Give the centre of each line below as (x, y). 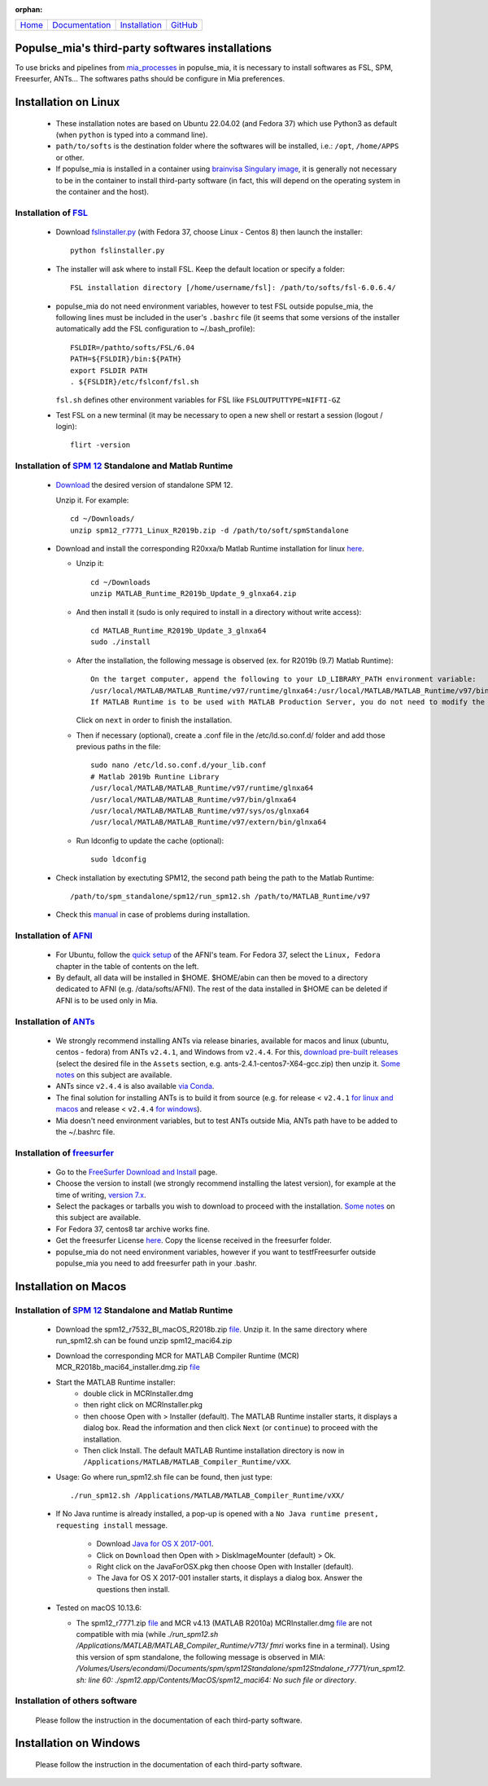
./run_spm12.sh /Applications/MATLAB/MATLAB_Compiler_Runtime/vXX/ (207, 1496)
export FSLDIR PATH (109, 370)
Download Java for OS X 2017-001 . (155, 1544)
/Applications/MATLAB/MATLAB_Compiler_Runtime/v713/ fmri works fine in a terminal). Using (233, 1646)
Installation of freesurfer (64, 1152)
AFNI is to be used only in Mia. (107, 1000)
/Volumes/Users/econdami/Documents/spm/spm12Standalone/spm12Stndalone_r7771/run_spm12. (241, 1669)
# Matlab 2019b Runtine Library (155, 777)
